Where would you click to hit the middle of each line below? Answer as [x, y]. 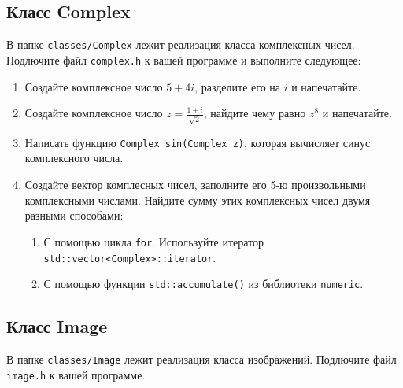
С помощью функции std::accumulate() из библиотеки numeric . [203, 284]
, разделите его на [238, 86]
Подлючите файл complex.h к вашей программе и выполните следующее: [184, 59]
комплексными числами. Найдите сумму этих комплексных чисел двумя [198, 200]
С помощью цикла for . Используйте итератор [153, 241]
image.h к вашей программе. [76, 374]
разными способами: [74, 215]
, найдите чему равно [255, 113]
